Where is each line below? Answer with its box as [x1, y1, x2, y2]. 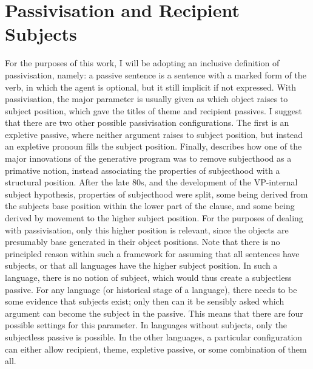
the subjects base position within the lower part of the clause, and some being [5, 199, 295, 212]
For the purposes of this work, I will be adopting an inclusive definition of [5, 57, 280, 69]
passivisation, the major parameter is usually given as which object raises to [5, 92, 288, 105]
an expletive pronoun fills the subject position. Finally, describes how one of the [5, 140, 302, 153]
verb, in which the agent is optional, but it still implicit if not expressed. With [5, 80, 296, 93]
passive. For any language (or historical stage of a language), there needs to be [5, 283, 297, 295]
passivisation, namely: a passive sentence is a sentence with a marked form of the [5, 68, 306, 81]
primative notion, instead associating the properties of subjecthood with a [5, 164, 280, 176]
